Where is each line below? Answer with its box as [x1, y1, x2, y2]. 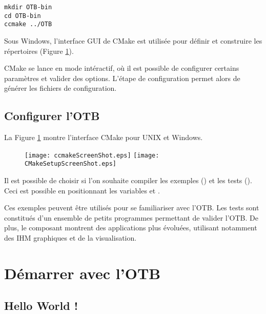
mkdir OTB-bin [4, 4, 52, 11]
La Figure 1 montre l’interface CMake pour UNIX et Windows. [4, 132, 203, 143]
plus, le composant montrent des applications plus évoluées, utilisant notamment [4, 222, 257, 233]
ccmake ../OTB [4, 21, 52, 28]
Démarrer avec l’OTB [4, 262, 161, 283]
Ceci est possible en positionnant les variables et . [4, 185, 160, 195]
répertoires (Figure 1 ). [4, 45, 74, 56]
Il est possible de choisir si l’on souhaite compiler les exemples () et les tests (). [4, 175, 252, 186]
